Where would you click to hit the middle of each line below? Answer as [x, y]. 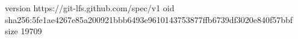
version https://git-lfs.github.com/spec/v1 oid [90, 8]
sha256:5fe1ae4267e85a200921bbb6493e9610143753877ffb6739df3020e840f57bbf [149, 19]
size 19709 [23, 31]
